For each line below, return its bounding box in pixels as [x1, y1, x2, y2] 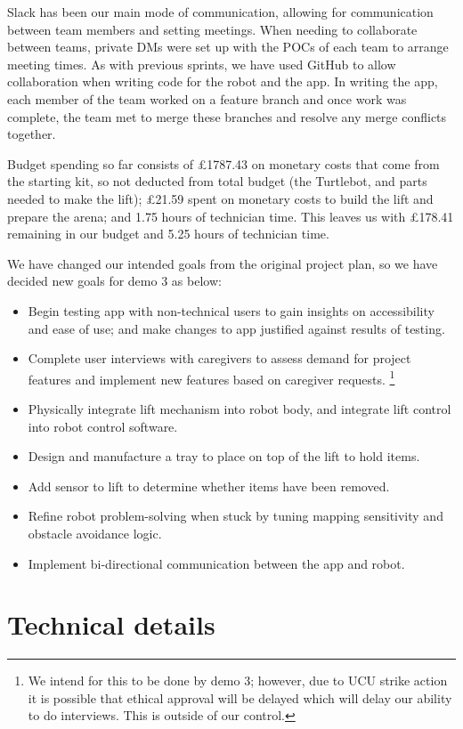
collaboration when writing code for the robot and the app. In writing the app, [7, 72, 438, 91]
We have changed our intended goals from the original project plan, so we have [7, 254, 438, 272]
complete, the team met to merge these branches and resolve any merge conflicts [7, 107, 447, 126]
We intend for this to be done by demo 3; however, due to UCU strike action [28, 671, 448, 690]
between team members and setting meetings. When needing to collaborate [7, 20, 418, 38]
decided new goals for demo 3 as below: [7, 271, 222, 290]
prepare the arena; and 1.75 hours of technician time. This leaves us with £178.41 [7, 207, 454, 225]
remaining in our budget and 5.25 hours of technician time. [7, 224, 329, 243]
